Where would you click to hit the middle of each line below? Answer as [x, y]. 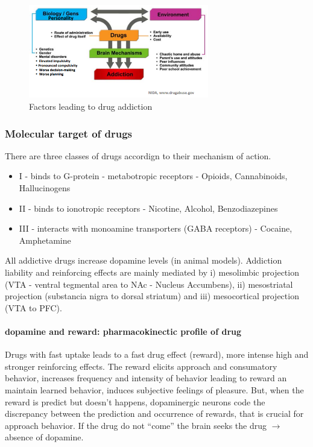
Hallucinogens [45, 188]
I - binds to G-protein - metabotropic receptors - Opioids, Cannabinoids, [153, 176]
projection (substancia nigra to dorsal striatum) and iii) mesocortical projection [152, 296]
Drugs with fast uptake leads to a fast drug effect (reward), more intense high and [157, 354]
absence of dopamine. [44, 437]
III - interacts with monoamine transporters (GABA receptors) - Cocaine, [156, 228]
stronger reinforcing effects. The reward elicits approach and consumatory [141, 366]
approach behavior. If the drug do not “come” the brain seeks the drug [136, 425]
